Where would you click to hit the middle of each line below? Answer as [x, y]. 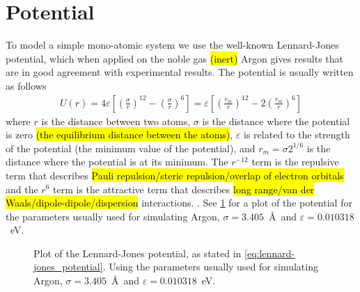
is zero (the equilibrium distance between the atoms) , [119, 135]
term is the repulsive [295, 162]
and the [22, 189]
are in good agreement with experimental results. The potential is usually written [180, 72]
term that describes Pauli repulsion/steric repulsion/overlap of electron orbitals [175, 175]
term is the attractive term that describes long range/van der [184, 189]
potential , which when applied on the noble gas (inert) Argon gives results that [175, 58]
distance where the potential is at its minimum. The [117, 162]
